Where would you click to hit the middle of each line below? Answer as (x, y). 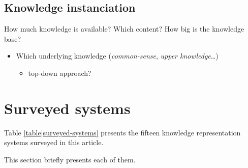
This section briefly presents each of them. (70, 159)
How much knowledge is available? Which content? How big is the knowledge (124, 29)
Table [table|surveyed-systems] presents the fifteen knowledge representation (122, 132)
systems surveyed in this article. (54, 142)
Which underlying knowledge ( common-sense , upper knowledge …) (117, 56)
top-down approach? (60, 73)
